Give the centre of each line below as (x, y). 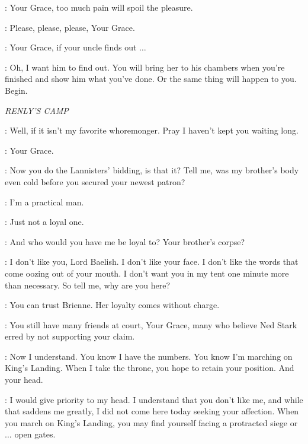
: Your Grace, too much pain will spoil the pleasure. (99, 7)
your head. (24, 380)
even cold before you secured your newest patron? (95, 181)
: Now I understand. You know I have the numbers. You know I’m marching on (149, 356)
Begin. (16, 90)
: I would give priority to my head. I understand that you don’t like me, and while (154, 399)
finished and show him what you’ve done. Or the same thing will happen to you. (151, 79)
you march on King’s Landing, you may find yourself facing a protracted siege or (151, 422)
